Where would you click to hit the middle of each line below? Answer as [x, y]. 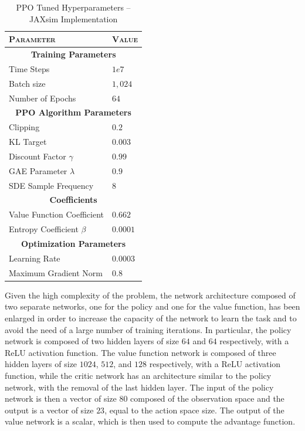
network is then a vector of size [61, 398]
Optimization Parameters [74, 243]
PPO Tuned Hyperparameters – [73, 7]
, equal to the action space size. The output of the [194, 410]
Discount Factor [38, 156]
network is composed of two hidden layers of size [92, 341]
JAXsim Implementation [73, 18]
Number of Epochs [43, 98]
